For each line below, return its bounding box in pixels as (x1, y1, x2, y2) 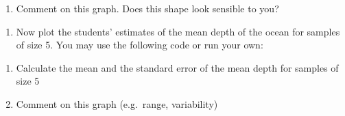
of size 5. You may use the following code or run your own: (16, 38, 263, 52)
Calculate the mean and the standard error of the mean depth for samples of (16, 60, 339, 74)
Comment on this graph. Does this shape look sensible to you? (16, 1, 279, 15)
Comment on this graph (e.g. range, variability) (16, 96, 218, 111)
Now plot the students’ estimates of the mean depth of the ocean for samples (16, 24, 340, 38)
